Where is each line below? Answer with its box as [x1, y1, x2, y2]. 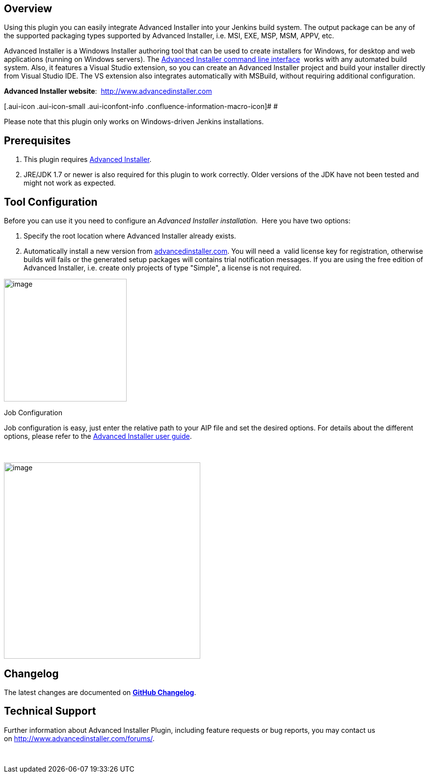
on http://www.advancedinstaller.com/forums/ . [4, 734, 155, 743]
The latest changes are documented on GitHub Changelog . [4, 688, 196, 697]
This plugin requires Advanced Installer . [24, 155, 152, 164]
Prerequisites [4, 134, 71, 147]
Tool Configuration [4, 195, 98, 208]
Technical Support [4, 705, 96, 718]
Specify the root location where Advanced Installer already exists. [24, 232, 236, 241]
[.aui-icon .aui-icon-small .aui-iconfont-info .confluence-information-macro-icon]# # [4, 102, 278, 111]
